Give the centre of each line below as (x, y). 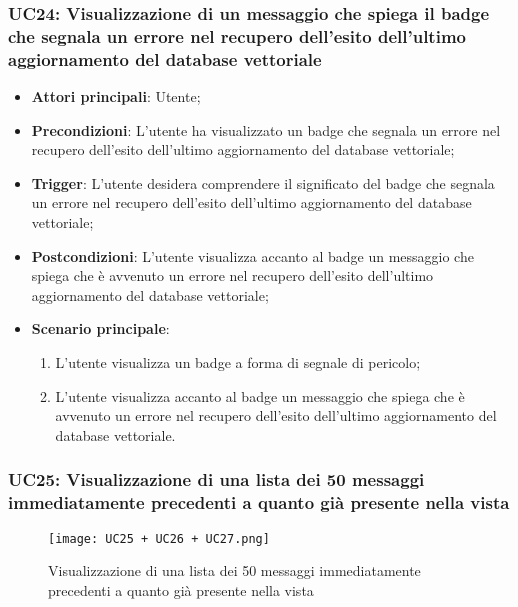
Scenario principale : (100, 328)
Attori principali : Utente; (116, 96)
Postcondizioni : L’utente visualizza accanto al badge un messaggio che (252, 255)
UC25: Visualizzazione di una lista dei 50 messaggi (216, 479)
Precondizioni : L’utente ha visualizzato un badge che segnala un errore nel (266, 129)
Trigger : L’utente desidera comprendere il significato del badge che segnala (263, 182)
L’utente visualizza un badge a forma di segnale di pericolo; (238, 362)
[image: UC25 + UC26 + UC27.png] (159, 538)
